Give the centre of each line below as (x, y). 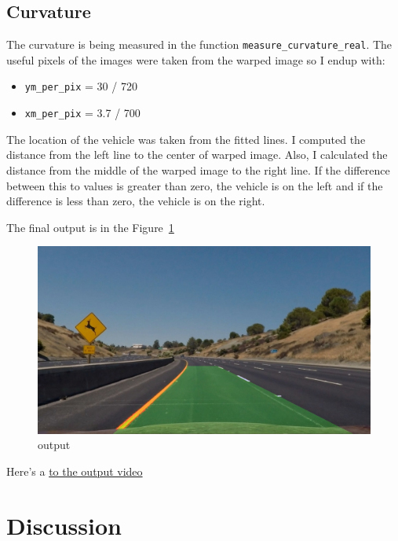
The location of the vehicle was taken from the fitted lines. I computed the (186, 139)
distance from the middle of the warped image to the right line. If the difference (198, 169)
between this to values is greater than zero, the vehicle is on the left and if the (195, 185)
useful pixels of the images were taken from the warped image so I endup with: (196, 59)
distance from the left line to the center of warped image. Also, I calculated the (197, 155)
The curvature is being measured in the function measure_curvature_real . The (199, 44)
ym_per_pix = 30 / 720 (81, 86)
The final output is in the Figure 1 (90, 227)
